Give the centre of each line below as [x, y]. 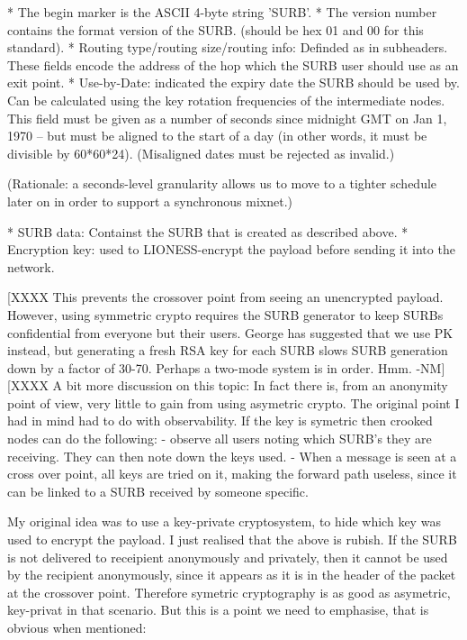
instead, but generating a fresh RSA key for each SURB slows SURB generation [228, 350]
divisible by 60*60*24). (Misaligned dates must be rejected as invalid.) [201, 153]
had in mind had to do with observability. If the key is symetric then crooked [220, 421]
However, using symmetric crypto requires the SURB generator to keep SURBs [225, 314]
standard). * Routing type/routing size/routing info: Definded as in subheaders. [228, 47]
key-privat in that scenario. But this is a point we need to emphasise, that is [218, 610]
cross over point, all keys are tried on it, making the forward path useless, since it [232, 474]
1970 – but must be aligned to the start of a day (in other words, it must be [217, 136]
